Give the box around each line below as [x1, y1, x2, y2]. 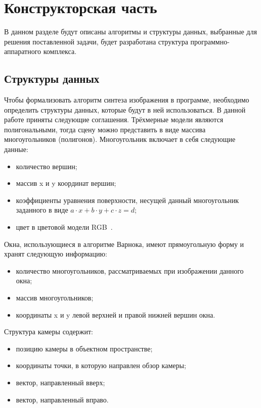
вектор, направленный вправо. [16, 394, 109, 404]
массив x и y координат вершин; [16, 178, 116, 188]
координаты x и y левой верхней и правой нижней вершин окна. [16, 309, 215, 320]
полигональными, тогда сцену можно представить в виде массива [4, 124, 206, 134]
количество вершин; [16, 161, 77, 171]
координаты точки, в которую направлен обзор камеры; [16, 360, 186, 371]
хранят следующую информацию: [4, 248, 107, 259]
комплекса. [43, 46, 77, 57]
